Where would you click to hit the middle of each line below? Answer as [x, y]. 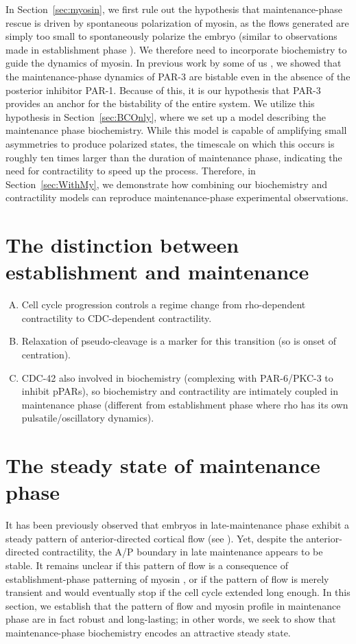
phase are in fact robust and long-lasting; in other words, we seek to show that [171, 619]
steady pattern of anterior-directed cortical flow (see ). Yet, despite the [154, 538]
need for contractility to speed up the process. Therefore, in [131, 171]
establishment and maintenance [157, 272]
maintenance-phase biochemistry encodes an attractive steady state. [148, 633]
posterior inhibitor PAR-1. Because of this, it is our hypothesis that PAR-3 [163, 90]
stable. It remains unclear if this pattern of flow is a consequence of [147, 565]
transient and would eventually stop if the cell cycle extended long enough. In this [178, 592]
